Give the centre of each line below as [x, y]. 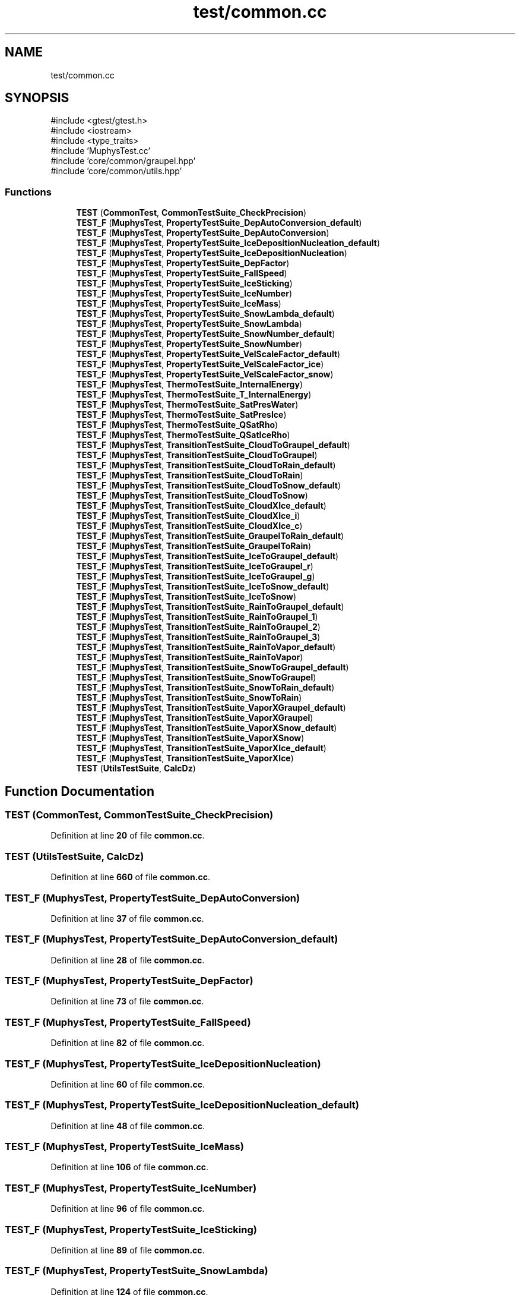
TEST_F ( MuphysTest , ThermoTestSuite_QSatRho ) [177, 425]
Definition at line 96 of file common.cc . [128, 1209]
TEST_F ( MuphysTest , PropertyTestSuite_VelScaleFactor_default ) [208, 354]
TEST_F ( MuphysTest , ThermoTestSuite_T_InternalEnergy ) [194, 395]
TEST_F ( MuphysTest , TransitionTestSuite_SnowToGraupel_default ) [213, 667]
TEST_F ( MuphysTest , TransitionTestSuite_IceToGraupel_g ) [196, 576]
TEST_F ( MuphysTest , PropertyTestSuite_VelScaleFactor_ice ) [200, 364]
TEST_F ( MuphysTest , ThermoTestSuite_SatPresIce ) [181, 415]
